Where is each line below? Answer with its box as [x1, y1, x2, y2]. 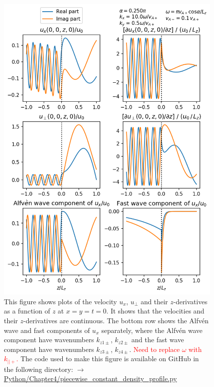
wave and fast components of [4, 325, 90, 335]
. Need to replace [129, 344, 180, 354]
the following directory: [4, 364, 73, 374]
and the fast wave [131, 334, 184, 345]
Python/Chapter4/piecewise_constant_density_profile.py [4, 373, 177, 384]
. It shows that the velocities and [106, 306, 205, 316]
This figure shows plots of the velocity [4, 296, 117, 306]
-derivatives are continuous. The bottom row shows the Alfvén [23, 315, 209, 325]
